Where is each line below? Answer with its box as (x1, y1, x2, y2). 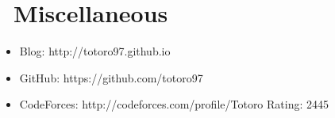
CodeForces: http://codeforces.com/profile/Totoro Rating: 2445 (19, 96, 329, 112)
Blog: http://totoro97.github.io (19, 43, 171, 59)
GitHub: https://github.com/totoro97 (19, 69, 203, 86)
